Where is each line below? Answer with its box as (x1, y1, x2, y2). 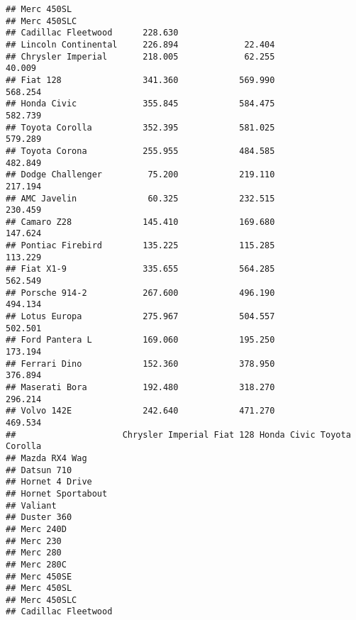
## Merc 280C (6, 559, 67, 570)
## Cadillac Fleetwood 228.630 (6, 28, 179, 38)
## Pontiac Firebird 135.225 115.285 (6, 240, 275, 251)
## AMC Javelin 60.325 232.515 (6, 193, 275, 204)
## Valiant (6, 500, 57, 511)
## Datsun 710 (6, 465, 72, 475)
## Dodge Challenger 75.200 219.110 (6, 170, 275, 180)
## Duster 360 (6, 512, 72, 523)
